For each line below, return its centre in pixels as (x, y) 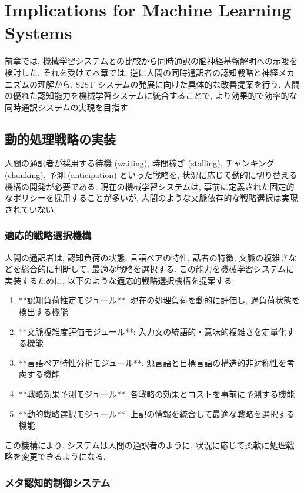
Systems (39, 33)
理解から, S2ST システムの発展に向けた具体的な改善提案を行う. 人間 (169, 84)
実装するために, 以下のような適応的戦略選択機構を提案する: (120, 280)
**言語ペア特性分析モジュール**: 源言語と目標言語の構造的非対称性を (153, 362)
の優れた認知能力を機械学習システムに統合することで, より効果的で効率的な (151, 95)
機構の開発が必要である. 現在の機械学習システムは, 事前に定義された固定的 (150, 186)
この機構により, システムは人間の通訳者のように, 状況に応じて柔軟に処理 (146, 445)
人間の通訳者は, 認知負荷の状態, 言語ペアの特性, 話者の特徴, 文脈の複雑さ (147, 257)
